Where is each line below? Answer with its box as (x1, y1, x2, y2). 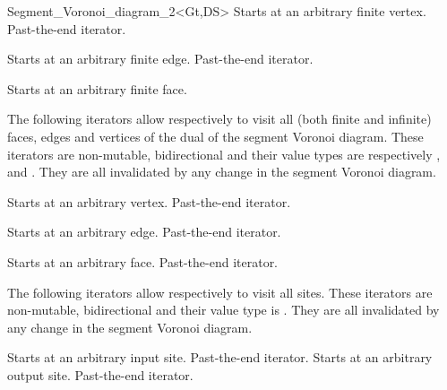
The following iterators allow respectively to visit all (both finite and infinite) (7, 109, 432, 128)
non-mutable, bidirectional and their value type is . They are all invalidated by (7, 300, 440, 319)
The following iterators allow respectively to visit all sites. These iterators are (7, 282, 433, 301)
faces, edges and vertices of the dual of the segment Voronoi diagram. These (7, 126, 424, 145)
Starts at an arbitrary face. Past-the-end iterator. (7, 252, 279, 271)
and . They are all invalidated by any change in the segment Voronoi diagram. (7, 162, 436, 181)
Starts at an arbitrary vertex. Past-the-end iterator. (7, 192, 291, 211)
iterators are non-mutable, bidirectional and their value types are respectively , (7, 144, 441, 163)
